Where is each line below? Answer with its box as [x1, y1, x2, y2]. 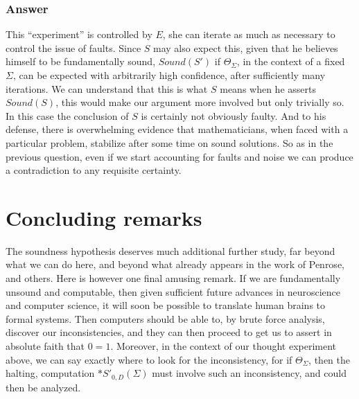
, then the [308, 352, 351, 366]
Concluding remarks [6, 203, 202, 231]
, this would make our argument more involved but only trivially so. [55, 95, 344, 109]
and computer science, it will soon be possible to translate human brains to [6, 298, 326, 312]
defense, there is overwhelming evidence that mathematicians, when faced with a [6, 122, 349, 136]
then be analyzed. [6, 380, 81, 394]
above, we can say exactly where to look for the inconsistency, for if [6, 352, 292, 366]
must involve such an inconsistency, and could [152, 366, 347, 380]
